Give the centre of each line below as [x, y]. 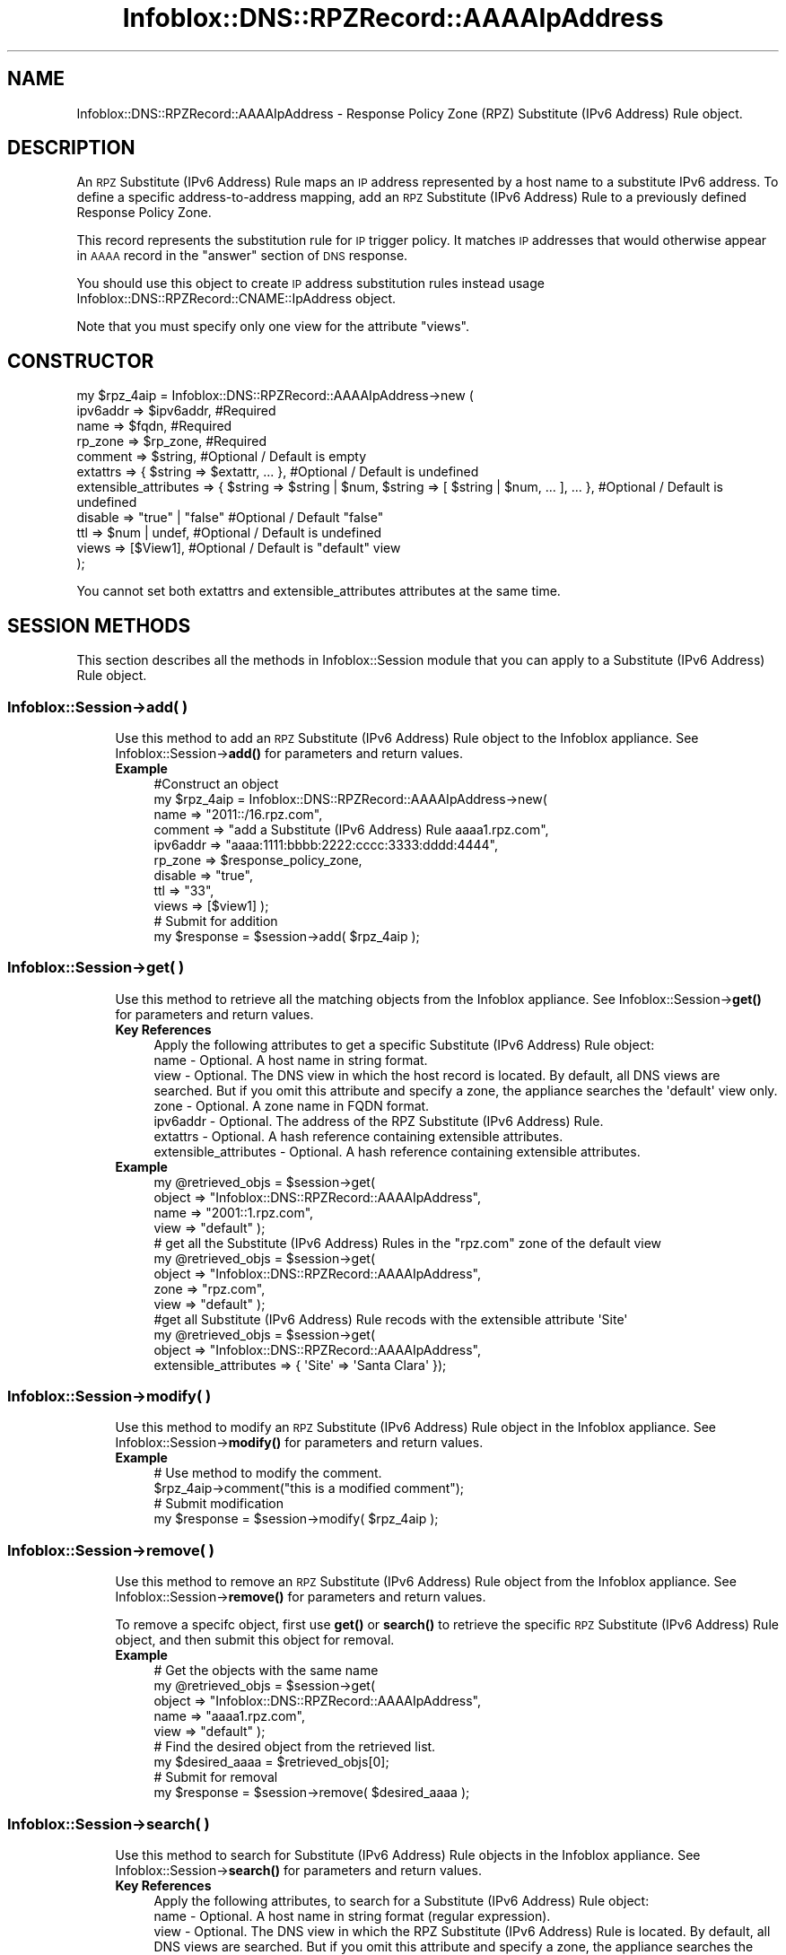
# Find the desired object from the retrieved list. [295, 1747]
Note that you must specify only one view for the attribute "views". [273, 327]
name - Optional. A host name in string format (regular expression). [352, 1916]
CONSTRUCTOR [81, 361]
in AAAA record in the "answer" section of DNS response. [242, 256]
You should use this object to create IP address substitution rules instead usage [310, 284]
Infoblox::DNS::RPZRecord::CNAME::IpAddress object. [236, 299]
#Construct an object [216, 783]
